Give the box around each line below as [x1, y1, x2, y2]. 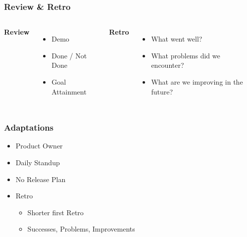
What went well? [151, 34, 202, 44]
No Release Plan [15, 174, 66, 184]
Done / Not [51, 50, 87, 60]
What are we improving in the [151, 77, 243, 87]
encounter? [151, 60, 184, 70]
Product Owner [15, 141, 63, 151]
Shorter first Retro [27, 207, 84, 217]
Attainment [51, 86, 87, 96]
